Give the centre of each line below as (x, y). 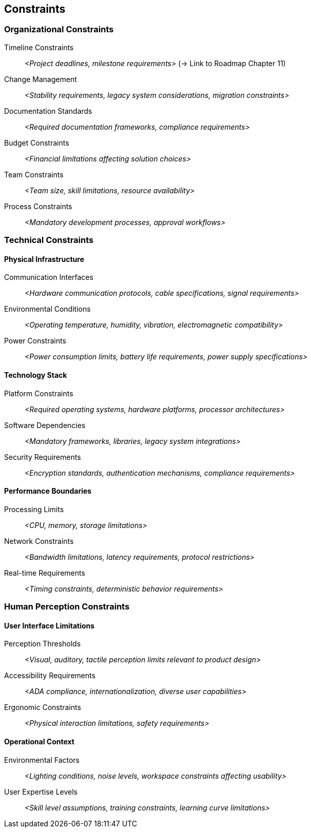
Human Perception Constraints (67, 607)
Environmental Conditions (47, 309)
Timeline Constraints (39, 47)
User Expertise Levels (41, 792)
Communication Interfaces (49, 277)
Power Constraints (35, 341)
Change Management (40, 79)
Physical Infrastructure (44, 259)
